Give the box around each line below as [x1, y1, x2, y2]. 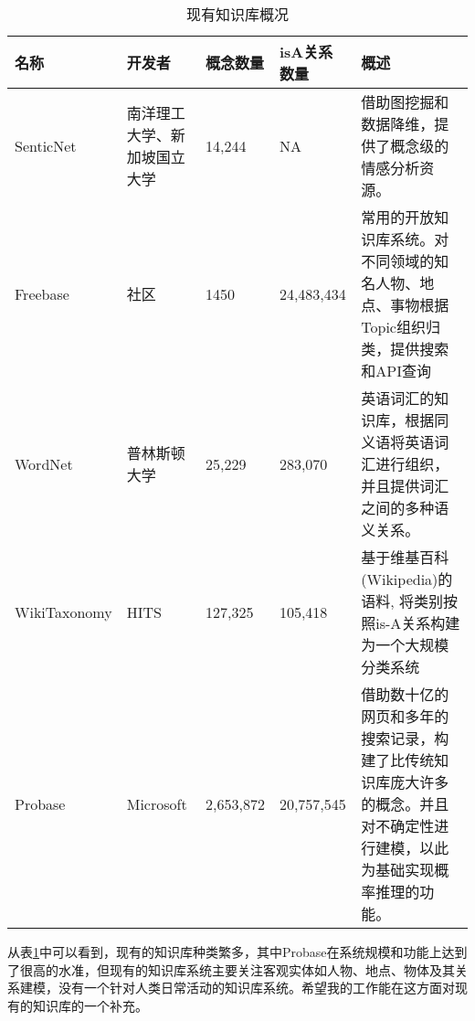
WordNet [15, 452, 73, 474]
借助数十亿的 [361, 684, 449, 705]
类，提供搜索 [361, 338, 449, 359]
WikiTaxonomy [15, 601, 112, 622]
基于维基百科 [361, 547, 449, 568]
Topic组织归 [361, 316, 440, 337]
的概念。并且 [361, 793, 449, 814]
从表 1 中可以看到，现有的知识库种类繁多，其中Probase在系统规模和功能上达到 [7, 942, 468, 961]
